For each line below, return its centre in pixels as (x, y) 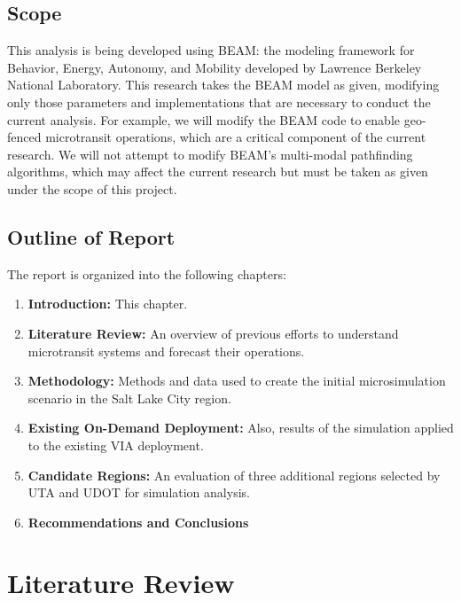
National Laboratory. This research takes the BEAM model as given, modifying (223, 85)
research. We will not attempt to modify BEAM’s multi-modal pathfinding (210, 154)
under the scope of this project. (92, 188)
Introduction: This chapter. (108, 304)
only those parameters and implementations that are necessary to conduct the (219, 101)
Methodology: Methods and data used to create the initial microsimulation (237, 381)
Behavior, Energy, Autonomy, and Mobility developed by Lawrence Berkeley (215, 67)
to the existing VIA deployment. (116, 445)
